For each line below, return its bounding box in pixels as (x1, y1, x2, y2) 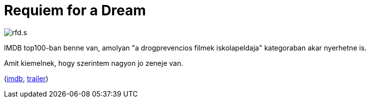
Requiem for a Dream (4, 2, 146, 19)
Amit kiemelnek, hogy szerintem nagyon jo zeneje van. (4, 58, 184, 67)
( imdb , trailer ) (4, 74, 48, 83)
